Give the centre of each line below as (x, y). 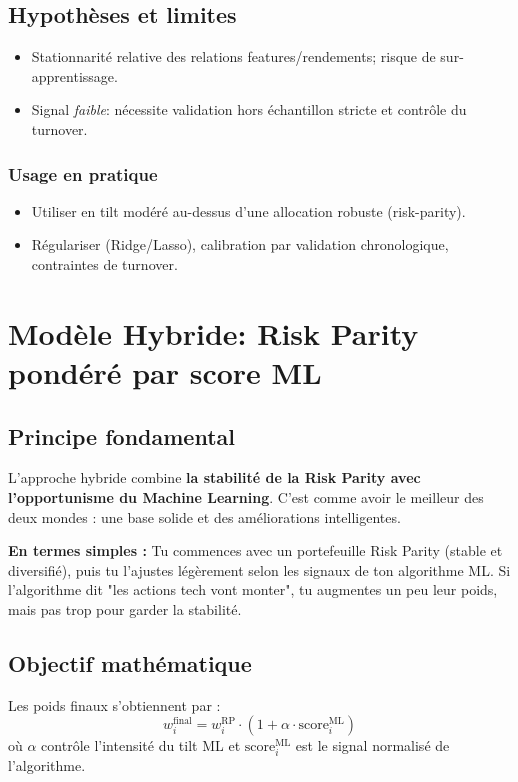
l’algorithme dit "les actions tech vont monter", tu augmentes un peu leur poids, (253, 589)
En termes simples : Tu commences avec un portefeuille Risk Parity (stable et (255, 550)
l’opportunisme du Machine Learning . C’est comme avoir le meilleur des (246, 496)
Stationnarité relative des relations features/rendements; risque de (233, 56)
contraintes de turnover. (104, 263)
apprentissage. (74, 75)
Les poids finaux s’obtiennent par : (114, 704)
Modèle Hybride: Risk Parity (213, 332)
